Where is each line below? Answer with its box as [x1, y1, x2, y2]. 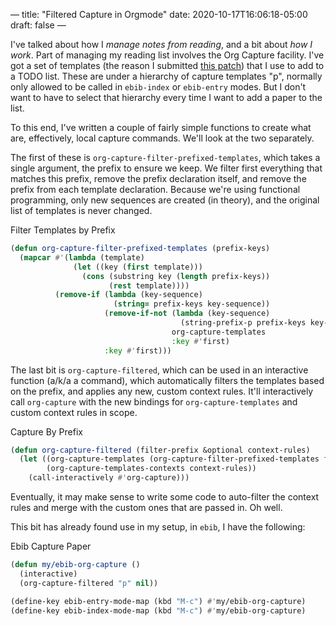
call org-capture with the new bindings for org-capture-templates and [10, 395, 298, 408]
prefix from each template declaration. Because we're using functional [10, 184, 301, 195]
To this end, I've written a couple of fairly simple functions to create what [10, 122, 312, 133]
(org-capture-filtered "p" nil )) [19, 578, 159, 588]
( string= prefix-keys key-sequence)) [113, 299, 271, 309]
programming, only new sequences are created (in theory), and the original [10, 194, 320, 206]
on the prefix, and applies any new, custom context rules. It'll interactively [10, 385, 314, 397]
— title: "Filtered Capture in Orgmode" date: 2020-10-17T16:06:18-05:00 [10, 9, 308, 20]
